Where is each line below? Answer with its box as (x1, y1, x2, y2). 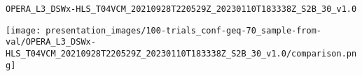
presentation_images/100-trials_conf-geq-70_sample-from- (46, 25, 322, 36)
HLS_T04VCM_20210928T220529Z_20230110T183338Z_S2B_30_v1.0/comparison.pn (6, 48, 357, 59)
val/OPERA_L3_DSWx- (6, 37, 96, 47)
